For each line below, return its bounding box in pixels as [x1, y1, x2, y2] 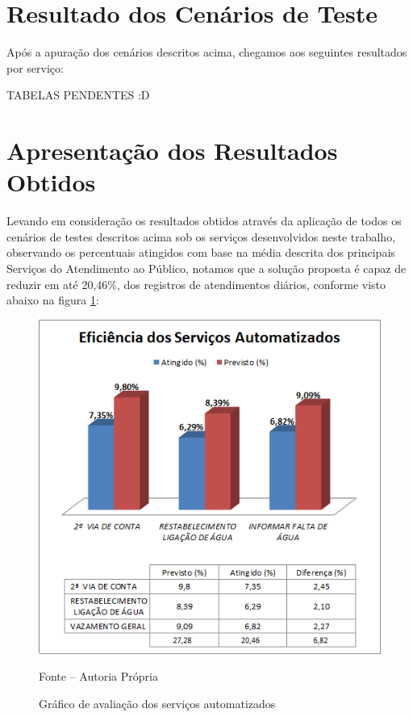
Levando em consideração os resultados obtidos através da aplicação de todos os [6, 212, 402, 229]
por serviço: [6, 59, 64, 76]
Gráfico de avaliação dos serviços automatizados [39, 694, 276, 711]
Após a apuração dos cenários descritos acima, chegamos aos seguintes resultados [6, 44, 407, 61]
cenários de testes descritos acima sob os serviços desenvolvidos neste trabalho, [6, 228, 396, 245]
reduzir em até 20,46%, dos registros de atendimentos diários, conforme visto [6, 275, 386, 292]
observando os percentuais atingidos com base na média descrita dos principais [6, 244, 395, 261]
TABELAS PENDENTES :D [6, 86, 150, 103]
